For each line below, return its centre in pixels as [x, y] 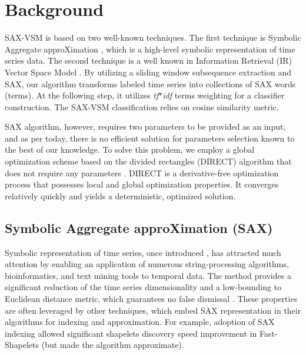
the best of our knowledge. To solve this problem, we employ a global [130, 149]
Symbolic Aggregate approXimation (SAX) [139, 227]
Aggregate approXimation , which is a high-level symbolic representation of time [150, 49]
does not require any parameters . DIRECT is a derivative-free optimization [142, 172]
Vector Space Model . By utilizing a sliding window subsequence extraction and [148, 72]
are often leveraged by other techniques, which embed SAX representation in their [153, 310]
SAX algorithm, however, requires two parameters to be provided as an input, [145, 126]
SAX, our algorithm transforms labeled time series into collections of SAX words [150, 83]
